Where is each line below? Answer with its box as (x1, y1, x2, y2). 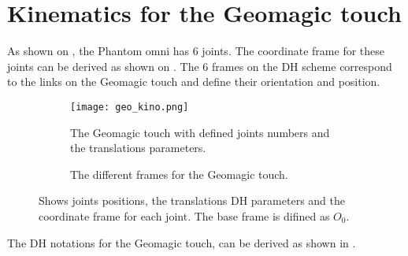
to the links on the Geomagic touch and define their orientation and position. (7, 73, 380, 90)
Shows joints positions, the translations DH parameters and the (39, 192, 345, 209)
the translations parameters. (70, 139, 206, 156)
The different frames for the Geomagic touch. (70, 165, 288, 182)
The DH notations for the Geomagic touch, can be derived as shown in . (7, 234, 356, 250)
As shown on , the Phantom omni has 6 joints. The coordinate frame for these (7, 43, 385, 59)
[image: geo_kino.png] (70, 101, 189, 113)
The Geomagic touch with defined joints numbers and (70, 124, 330, 140)
